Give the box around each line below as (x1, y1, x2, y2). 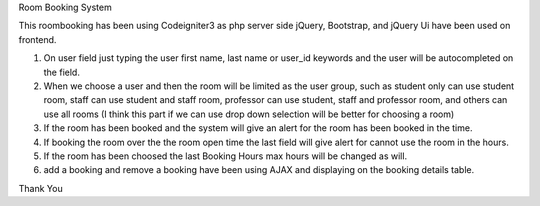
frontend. (18, 33, 57, 45)
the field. (43, 66, 80, 78)
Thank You (18, 182, 64, 194)
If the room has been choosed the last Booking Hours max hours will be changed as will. (43, 150, 408, 162)
